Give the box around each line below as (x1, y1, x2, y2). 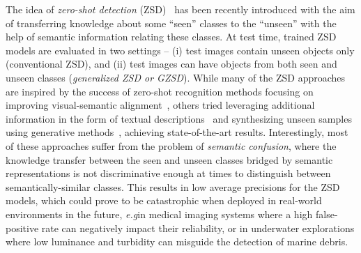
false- (315, 206, 338, 221)
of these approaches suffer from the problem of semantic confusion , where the (6, 138, 337, 153)
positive (6, 220, 39, 235)
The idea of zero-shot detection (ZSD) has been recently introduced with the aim (6, 2, 355, 16)
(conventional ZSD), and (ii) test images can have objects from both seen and (6, 56, 337, 71)
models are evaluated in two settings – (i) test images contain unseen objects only (6, 43, 355, 57)
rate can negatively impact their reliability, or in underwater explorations (41, 220, 355, 235)
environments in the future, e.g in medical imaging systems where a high (6, 206, 313, 221)
